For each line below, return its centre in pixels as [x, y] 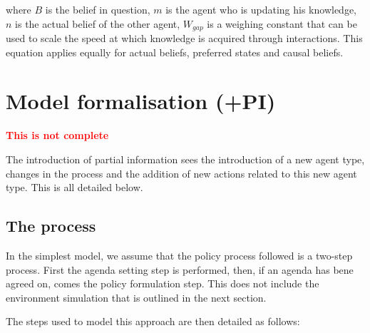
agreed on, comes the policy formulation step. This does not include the [163, 283]
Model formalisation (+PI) [141, 101]
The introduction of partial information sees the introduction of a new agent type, [185, 159]
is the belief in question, [98, 9]
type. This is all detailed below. [74, 187]
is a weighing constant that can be [282, 23]
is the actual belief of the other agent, [98, 23]
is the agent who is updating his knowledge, [261, 9]
